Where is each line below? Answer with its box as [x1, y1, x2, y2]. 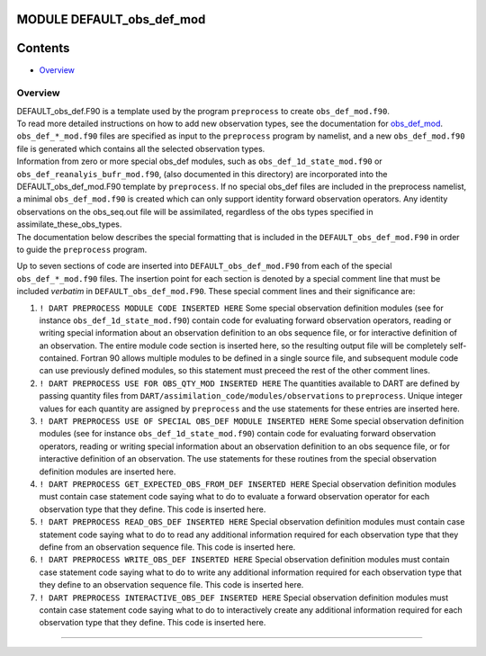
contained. [39, 353, 79, 364]
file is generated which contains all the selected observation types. [16, 143, 265, 154]
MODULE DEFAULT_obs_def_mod [16, 12, 206, 27]
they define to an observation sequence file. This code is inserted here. [39, 580, 304, 590]
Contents [16, 40, 70, 56]
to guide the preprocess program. [16, 244, 148, 255]
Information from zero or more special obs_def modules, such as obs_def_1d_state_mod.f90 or [16, 156, 382, 166]
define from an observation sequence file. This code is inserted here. [39, 541, 296, 553]
